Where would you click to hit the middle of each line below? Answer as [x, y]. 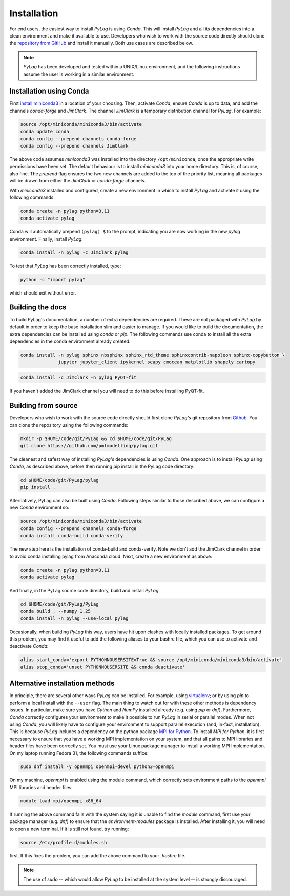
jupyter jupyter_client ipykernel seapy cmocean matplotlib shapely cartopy [157, 362]
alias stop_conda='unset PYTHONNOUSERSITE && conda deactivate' [103, 667]
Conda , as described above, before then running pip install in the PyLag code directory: [102, 466]
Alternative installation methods [62, 683]
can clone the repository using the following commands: [69, 425]
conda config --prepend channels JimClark [74, 146]
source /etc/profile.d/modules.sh [64, 842]
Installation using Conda [49, 91]
